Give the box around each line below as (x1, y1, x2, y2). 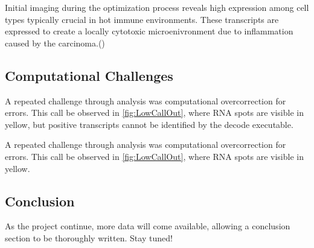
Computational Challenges (5, 66, 173, 84)
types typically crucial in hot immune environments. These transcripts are (5, 13, 279, 25)
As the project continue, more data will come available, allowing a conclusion (5, 220, 290, 232)
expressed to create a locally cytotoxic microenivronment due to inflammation (5, 25, 293, 37)
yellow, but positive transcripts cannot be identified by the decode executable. (5, 118, 293, 130)
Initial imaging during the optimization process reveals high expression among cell (5, 1, 309, 13)
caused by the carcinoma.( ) (5, 36, 105, 49)
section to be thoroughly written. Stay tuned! (5, 231, 173, 244)
